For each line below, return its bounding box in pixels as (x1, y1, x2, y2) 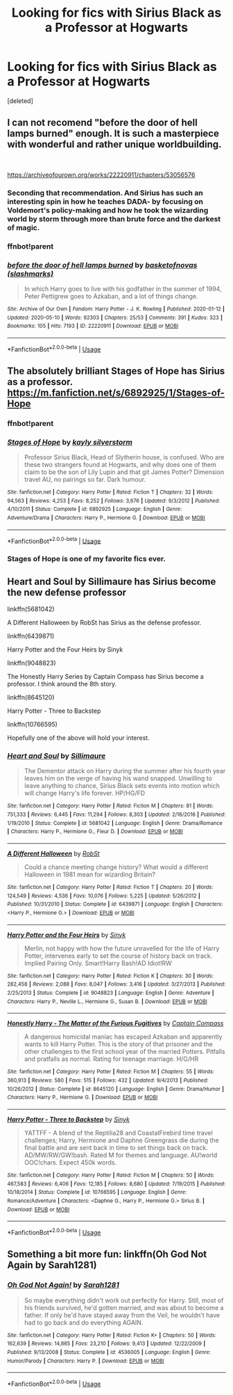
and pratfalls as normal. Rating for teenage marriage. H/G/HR (24, 1055, 199, 1063)
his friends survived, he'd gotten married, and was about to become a (24, 1303, 224, 1311)
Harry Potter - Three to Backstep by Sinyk (7, 1115, 130, 1124)
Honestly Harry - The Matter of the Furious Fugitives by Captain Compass (7, 1019, 224, 1027)
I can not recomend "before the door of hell (7, 117, 198, 129)
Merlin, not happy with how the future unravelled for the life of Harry (24, 944, 220, 952)
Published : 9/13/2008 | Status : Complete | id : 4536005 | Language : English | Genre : (7, 1348, 212, 1355)
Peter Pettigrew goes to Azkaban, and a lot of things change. (24, 292, 199, 300)
